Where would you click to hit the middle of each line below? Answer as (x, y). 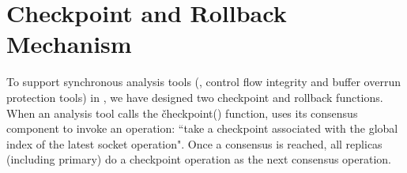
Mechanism (69, 44)
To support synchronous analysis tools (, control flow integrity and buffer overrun (203, 82)
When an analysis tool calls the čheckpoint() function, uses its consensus (182, 113)
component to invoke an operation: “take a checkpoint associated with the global (202, 128)
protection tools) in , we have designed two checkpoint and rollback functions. (195, 97)
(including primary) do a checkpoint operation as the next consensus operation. (199, 159)
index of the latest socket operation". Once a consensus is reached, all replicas (194, 143)
